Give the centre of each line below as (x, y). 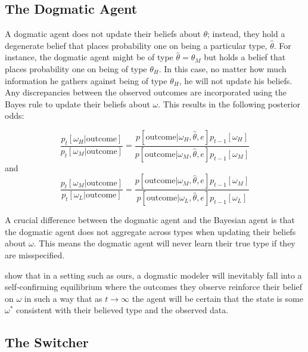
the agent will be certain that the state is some (217, 298)
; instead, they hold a (246, 34)
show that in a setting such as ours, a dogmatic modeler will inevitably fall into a (153, 275)
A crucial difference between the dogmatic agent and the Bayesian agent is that (150, 220)
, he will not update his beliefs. (236, 80)
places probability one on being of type (76, 68)
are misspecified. (35, 255)
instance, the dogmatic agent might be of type (89, 57)
